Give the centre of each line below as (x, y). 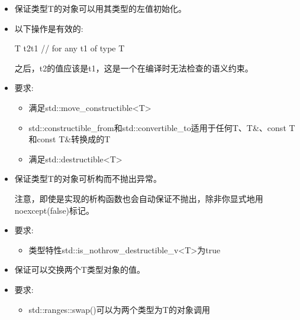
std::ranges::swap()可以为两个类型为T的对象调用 (119, 309)
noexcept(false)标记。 (54, 210)
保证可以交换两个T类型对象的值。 (80, 270)
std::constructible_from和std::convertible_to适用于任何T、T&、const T (162, 127)
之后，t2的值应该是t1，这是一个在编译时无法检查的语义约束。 (134, 68)
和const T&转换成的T (70, 139)
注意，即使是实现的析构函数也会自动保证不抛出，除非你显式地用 (139, 198)
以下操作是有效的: (49, 28)
